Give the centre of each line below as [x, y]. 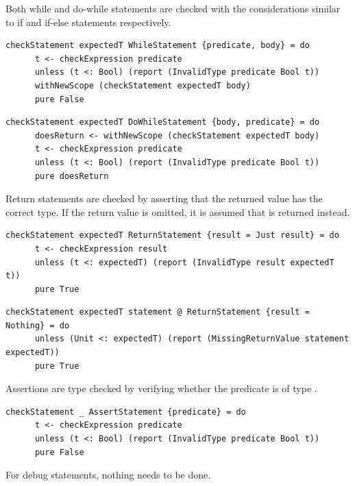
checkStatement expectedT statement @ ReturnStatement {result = [158, 312]
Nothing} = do [38, 325]
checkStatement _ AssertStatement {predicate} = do [126, 412]
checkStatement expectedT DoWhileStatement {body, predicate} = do [163, 122]
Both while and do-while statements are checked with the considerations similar [173, 8]
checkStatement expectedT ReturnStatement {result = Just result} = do [172, 235]
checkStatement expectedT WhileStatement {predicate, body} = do [158, 46]
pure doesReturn [72, 176]
